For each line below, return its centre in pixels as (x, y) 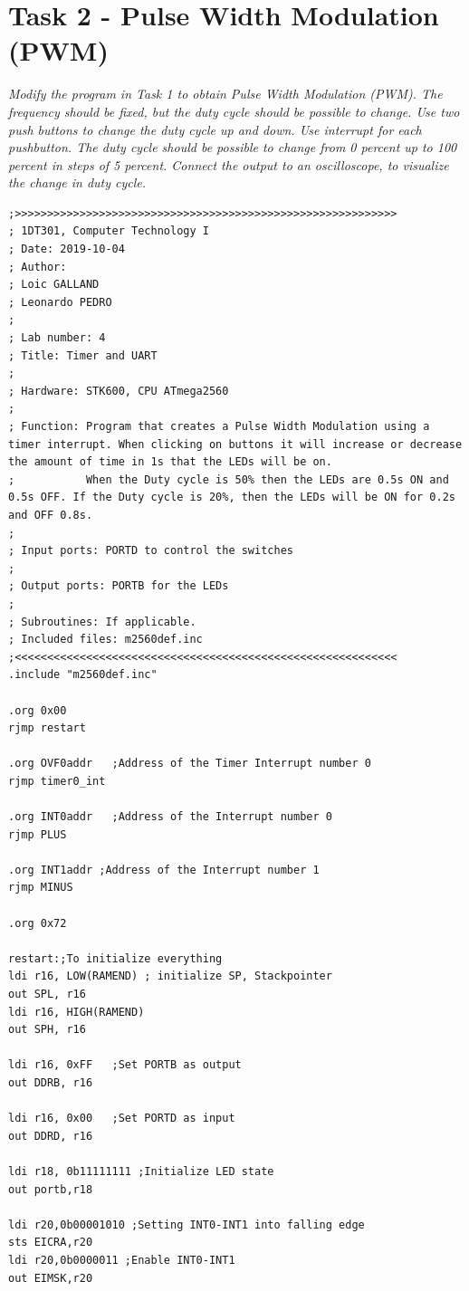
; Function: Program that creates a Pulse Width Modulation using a (219, 426)
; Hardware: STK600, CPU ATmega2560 (119, 391)
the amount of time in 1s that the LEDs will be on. (170, 462)
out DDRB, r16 (51, 1082)
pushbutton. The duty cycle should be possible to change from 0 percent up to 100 (233, 147)
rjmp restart (47, 728)
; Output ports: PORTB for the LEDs (119, 586)
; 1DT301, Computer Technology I (109, 231)
